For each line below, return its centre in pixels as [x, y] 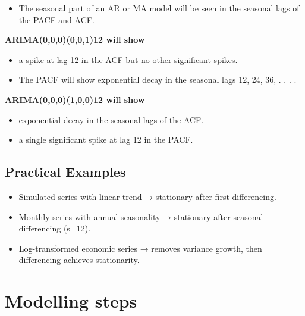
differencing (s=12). [55, 228]
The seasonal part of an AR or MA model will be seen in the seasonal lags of [159, 8]
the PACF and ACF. [56, 19]
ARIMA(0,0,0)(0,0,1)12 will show [75, 40]
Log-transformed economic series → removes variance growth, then [140, 248]
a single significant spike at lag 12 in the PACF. [106, 140]
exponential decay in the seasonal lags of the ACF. [111, 119]
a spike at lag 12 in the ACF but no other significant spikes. [128, 59]
